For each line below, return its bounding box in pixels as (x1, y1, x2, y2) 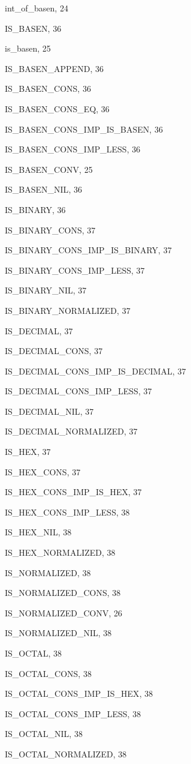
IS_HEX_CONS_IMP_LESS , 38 (5, 505, 130, 518)
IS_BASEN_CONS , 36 (5, 82, 91, 95)
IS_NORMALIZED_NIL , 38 (5, 627, 112, 639)
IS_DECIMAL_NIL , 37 (5, 405, 94, 417)
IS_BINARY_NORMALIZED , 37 (5, 304, 131, 316)
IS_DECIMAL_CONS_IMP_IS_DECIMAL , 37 (5, 364, 186, 377)
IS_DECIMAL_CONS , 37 (5, 344, 103, 357)
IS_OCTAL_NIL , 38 (5, 727, 83, 740)
